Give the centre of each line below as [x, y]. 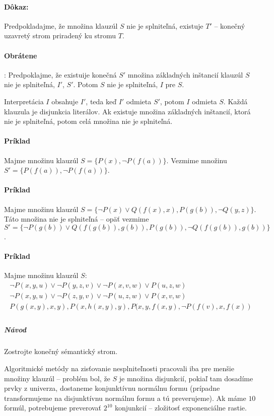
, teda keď [101, 101]
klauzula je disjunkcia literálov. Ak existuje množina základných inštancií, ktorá [127, 111]
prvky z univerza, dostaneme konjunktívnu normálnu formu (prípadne [112, 388]
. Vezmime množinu [197, 160]
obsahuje [65, 101]
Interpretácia [24, 101]
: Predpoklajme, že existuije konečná [60, 74]
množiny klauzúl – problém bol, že [57, 378]
